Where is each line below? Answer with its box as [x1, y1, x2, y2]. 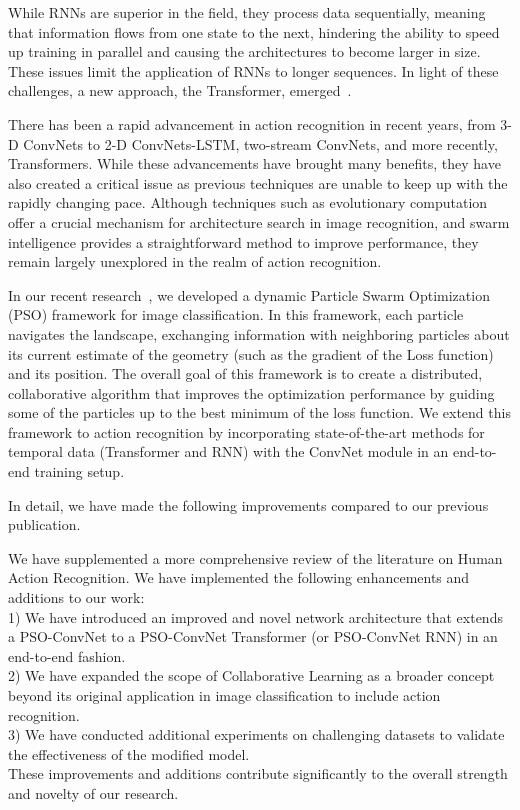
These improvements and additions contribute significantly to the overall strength [8, 763, 508, 784]
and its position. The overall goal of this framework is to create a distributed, [8, 363, 483, 384]
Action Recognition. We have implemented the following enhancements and [8, 567, 470, 588]
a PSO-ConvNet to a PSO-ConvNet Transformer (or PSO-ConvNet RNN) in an [8, 626, 498, 647]
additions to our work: [8, 587, 145, 608]
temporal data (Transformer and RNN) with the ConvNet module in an [8, 441, 449, 462]
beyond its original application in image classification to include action [8, 685, 441, 705]
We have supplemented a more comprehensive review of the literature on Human [8, 547, 503, 568]
